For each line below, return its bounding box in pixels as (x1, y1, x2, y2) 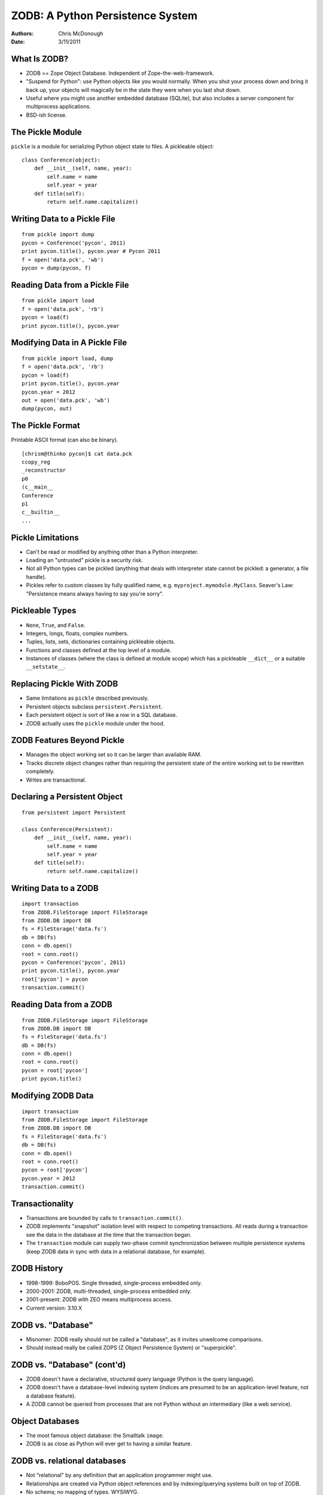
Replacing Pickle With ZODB (11, 679, 118, 689)
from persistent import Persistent (22, 809, 126, 816)
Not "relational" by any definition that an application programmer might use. (26, 1472, 213, 1479)
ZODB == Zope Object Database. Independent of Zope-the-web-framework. (26, 69, 215, 77)
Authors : (11, 30, 34, 37)
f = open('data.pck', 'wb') (22, 256, 104, 263)
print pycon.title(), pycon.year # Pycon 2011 (22, 248, 161, 255)
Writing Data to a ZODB (11, 883, 99, 893)
